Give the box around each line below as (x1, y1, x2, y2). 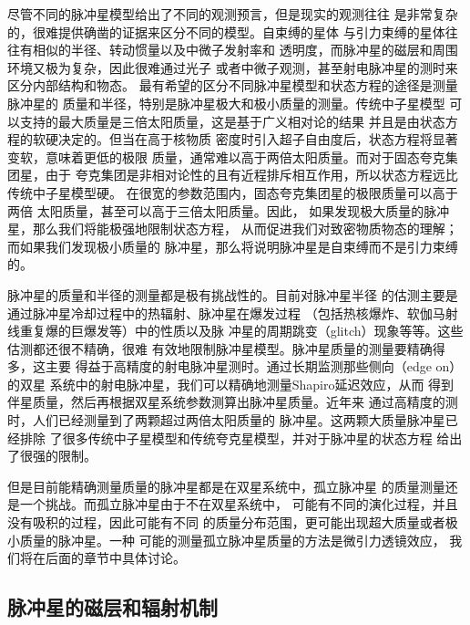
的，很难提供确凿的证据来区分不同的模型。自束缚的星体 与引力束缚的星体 (7, 22, 445, 41)
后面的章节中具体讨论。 (45, 548, 186, 568)
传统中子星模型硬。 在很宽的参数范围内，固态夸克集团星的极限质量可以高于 (7, 182, 458, 202)
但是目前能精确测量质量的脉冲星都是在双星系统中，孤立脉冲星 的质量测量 (7, 476, 445, 495)
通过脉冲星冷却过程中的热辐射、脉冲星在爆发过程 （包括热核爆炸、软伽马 (7, 303, 445, 322)
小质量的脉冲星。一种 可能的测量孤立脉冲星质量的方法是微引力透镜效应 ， (7, 530, 445, 549)
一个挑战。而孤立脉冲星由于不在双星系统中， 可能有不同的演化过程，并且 (19, 495, 458, 514)
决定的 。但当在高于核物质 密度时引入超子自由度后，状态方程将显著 (57, 130, 458, 149)
